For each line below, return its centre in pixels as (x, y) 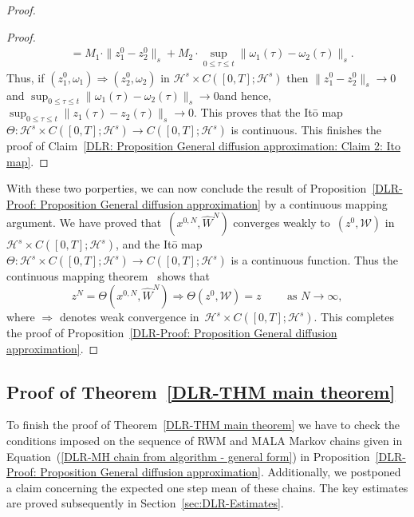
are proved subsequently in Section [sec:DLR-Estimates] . (145, 503)
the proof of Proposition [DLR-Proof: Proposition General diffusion (172, 333)
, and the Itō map (159, 244)
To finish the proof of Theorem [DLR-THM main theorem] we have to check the (203, 425)
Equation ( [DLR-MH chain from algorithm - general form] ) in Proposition (188, 456)
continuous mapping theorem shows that (108, 276)
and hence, (245, 95)
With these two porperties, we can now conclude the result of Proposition (187, 188)
